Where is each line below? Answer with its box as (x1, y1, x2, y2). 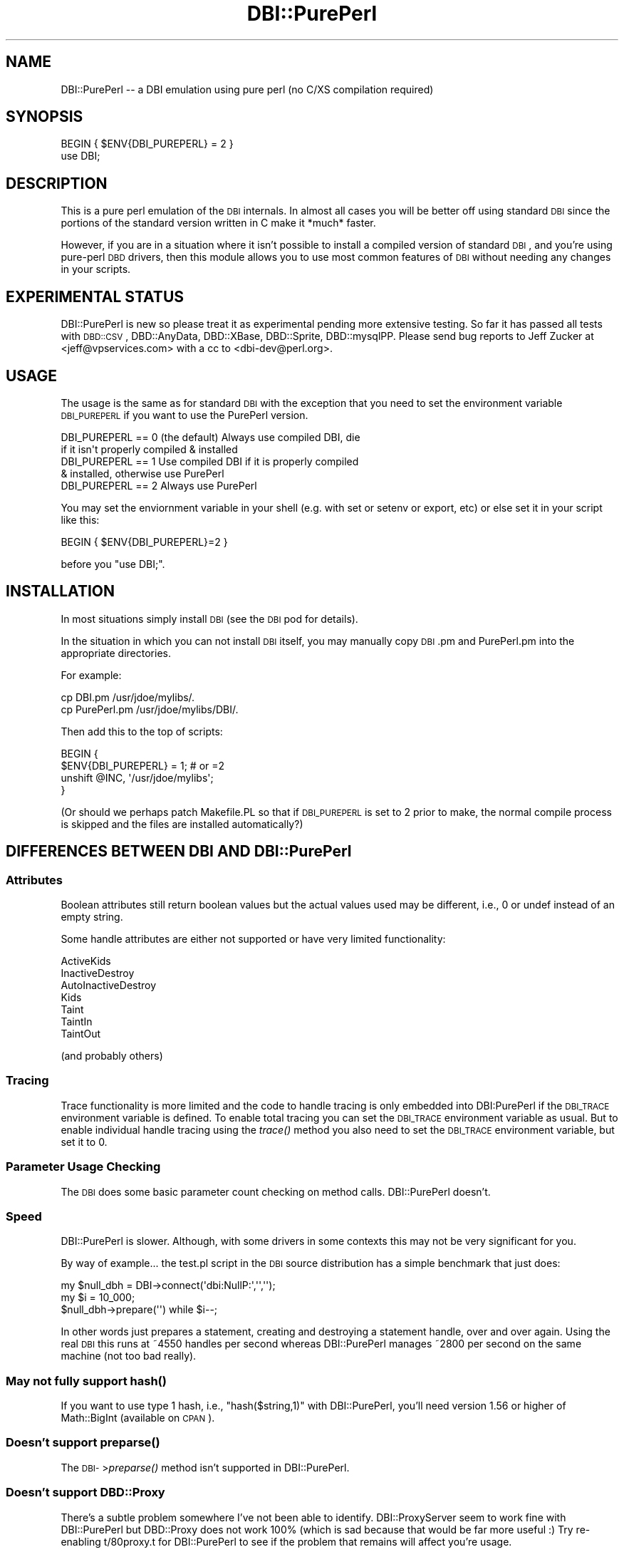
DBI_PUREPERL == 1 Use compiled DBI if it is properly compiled (61, 455, 359, 467)
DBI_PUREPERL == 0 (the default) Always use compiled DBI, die (61, 430, 360, 443)
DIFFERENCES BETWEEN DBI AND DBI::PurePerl (6, 842, 352, 861)
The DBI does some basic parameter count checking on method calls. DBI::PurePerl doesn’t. (61, 1185, 491, 1198)
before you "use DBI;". (61, 557, 165, 570)
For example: (61, 668, 122, 681)
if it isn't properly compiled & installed (61, 443, 238, 455)
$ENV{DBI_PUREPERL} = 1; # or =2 (61, 759, 225, 772)
